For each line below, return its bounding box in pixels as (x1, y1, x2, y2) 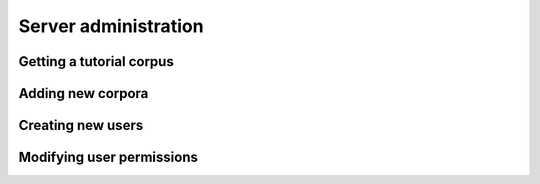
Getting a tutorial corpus (18, 53, 174, 70)
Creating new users (18, 117, 144, 134)
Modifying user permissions (18, 149, 199, 166)
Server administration (18, 15, 204, 37)
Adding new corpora (18, 85, 149, 102)
